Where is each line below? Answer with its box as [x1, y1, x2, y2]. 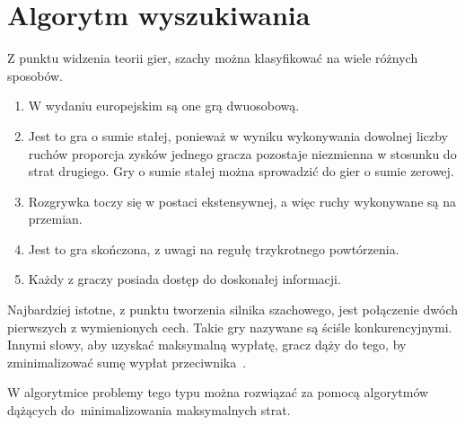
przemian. [28, 209, 83, 228]
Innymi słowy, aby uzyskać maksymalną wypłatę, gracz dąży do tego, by [7, 335, 407, 354]
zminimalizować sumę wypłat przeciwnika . [7, 352, 247, 371]
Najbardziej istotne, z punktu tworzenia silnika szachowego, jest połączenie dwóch [7, 300, 459, 319]
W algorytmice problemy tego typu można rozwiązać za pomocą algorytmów [7, 383, 429, 402]
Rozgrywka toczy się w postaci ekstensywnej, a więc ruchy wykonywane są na [28, 191, 456, 210]
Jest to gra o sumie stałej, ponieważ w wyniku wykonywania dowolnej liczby [28, 126, 448, 145]
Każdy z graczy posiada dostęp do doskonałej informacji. [28, 270, 341, 288]
